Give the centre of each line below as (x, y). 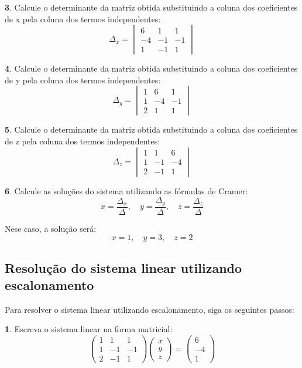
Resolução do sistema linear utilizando (123, 267)
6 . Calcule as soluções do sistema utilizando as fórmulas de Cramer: (126, 190)
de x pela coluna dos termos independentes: (83, 18)
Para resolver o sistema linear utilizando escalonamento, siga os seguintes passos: (150, 309)
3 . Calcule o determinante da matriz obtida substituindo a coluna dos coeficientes (151, 7)
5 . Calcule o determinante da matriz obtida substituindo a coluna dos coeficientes (151, 129)
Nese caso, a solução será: (51, 228)
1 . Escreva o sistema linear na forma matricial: (89, 329)
